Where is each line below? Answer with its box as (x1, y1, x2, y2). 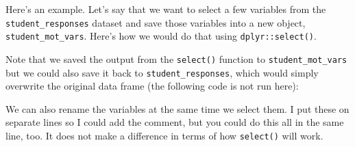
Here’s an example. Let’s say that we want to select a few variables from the (5, 2, 326, 16)
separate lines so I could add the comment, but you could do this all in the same (5, 115, 344, 129)
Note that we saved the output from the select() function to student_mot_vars (5, 51, 347, 66)
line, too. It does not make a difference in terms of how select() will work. (5, 129, 323, 142)
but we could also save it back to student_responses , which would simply (5, 65, 319, 79)
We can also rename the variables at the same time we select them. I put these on (5, 101, 350, 116)
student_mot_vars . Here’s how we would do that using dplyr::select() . (5, 29, 317, 43)
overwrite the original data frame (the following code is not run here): (5, 79, 299, 93)
